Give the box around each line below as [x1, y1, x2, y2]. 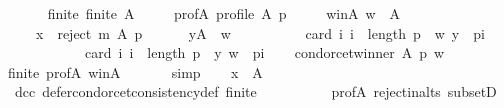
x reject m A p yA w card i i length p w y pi [35, 22, 485, 43]
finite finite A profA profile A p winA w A [47, 3, 401, 23]
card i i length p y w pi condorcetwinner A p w [84, 42, 445, 63]
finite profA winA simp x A [7, 61, 263, 82]
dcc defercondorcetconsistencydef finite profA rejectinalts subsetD [14, 81, 497, 102]
